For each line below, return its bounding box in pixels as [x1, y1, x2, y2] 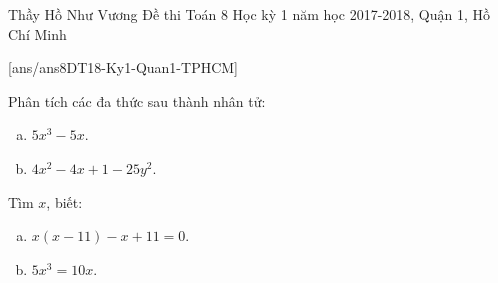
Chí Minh [8, 23, 67, 44]
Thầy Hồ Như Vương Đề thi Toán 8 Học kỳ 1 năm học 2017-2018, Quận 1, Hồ [8, 4, 491, 24]
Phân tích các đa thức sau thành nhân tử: [8, 90, 266, 111]
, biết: [46, 191, 83, 212]
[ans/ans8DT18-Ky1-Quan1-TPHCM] [8, 57, 239, 78]
